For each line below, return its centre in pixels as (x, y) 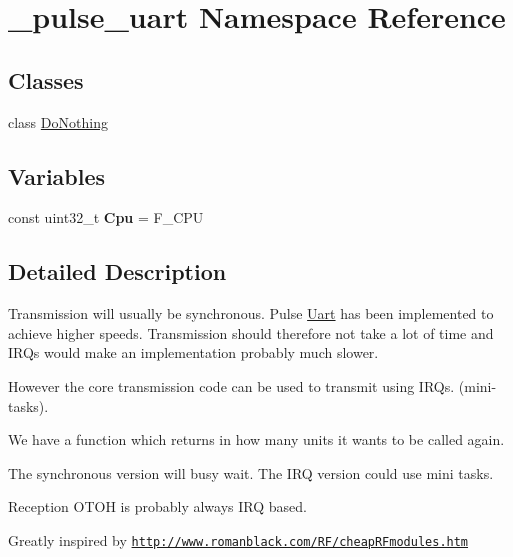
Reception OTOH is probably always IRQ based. (157, 506)
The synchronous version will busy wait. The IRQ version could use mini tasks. (251, 472)
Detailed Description (117, 271)
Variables (57, 175)
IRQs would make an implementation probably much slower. (193, 352)
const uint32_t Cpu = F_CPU (106, 217)
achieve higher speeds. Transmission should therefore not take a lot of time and (251, 332)
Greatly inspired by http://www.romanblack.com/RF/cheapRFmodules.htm (238, 539)
